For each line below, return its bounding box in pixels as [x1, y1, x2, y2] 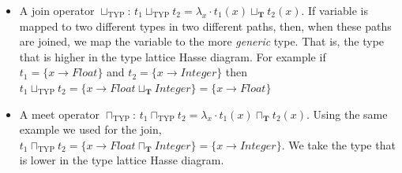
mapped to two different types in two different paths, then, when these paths [19, 17, 392, 34]
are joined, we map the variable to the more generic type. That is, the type [19, 33, 385, 50]
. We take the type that [281, 136, 396, 153]
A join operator [19, 2, 95, 18]
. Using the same [306, 105, 388, 122]
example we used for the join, [19, 121, 162, 138]
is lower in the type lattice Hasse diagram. [19, 152, 224, 168]
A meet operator [19, 105, 100, 122]
